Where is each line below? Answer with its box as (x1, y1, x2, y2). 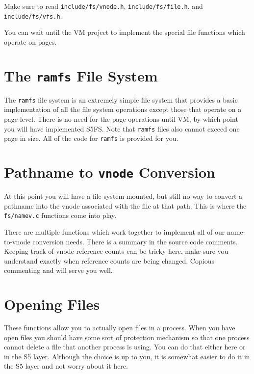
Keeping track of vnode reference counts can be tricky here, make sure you (4, 246, 229, 256)
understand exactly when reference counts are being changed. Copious (4, 255, 214, 266)
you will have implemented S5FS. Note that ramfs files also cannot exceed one (4, 123, 240, 134)
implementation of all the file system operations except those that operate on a (4, 104, 242, 114)
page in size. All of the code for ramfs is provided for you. (4, 133, 178, 143)
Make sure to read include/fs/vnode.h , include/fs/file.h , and (4, 1, 203, 11)
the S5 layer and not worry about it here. (4, 361, 128, 371)
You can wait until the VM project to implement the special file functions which (4, 27, 245, 37)
